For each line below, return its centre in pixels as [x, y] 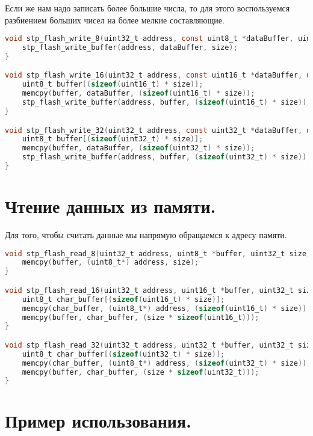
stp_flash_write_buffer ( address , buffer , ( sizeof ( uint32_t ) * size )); [166, 157]
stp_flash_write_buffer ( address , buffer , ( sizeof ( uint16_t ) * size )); [166, 103]
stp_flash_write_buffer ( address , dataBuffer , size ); [130, 48]
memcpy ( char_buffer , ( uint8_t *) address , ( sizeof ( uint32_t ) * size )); [166, 363]
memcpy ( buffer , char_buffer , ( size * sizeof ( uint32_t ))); [141, 372]
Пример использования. [98, 421]
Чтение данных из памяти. [110, 206]
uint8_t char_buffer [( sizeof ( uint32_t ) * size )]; [123, 354]
